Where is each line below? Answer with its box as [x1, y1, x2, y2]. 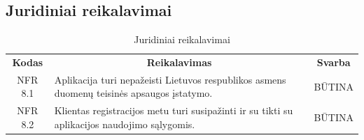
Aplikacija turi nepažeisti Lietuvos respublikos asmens [54, 72, 286, 86]
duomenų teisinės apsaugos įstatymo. [54, 86, 213, 100]
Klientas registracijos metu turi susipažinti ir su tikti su [54, 103, 293, 118]
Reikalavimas [146, 55, 212, 70]
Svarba [316, 55, 351, 70]
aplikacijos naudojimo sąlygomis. [54, 116, 195, 131]
